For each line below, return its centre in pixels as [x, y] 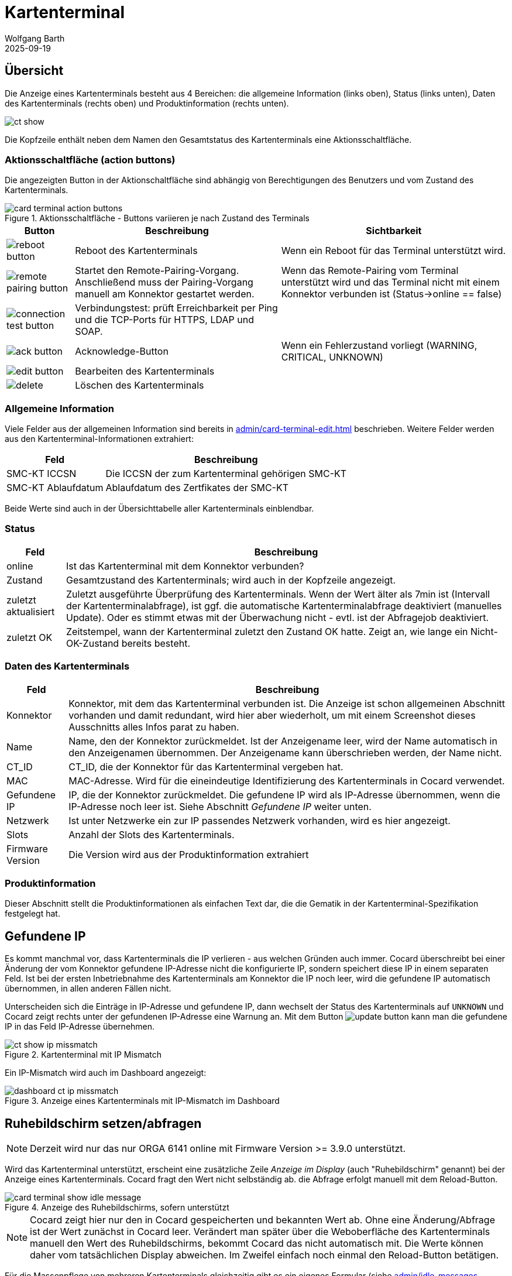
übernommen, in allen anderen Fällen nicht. [88, 989]
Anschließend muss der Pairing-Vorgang [164, 282]
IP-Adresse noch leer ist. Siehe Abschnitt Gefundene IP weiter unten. [220, 806]
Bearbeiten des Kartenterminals [145, 371]
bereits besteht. [156, 643]
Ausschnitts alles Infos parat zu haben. [154, 727]
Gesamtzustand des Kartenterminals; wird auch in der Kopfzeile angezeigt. [231, 580]
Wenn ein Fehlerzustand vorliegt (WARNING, [379, 346]
